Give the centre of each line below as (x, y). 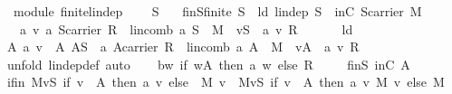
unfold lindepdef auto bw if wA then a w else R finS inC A (208, 64)
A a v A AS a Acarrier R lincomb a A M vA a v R (183, 47)
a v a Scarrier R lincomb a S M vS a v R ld (186, 28)
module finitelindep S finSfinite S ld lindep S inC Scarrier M (217, 11)
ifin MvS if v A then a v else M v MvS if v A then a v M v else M (226, 82)
